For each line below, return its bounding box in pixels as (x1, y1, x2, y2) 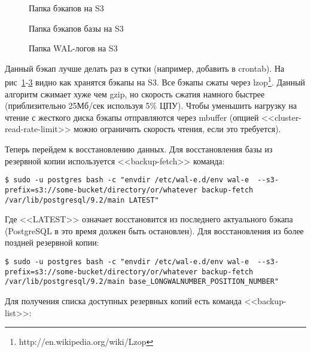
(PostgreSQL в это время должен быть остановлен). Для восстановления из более (5, 224, 304, 237)
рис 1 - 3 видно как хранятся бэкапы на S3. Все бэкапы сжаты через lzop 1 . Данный (5, 74, 306, 88)
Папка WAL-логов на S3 (29, 42, 118, 54)
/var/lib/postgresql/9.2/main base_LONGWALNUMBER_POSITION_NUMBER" (5, 277, 279, 286)
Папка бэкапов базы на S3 (29, 22, 124, 34)
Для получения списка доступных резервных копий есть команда (5, 294, 242, 307)
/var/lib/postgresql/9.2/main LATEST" (5, 195, 159, 204)
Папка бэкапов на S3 (29, 2, 104, 14)
